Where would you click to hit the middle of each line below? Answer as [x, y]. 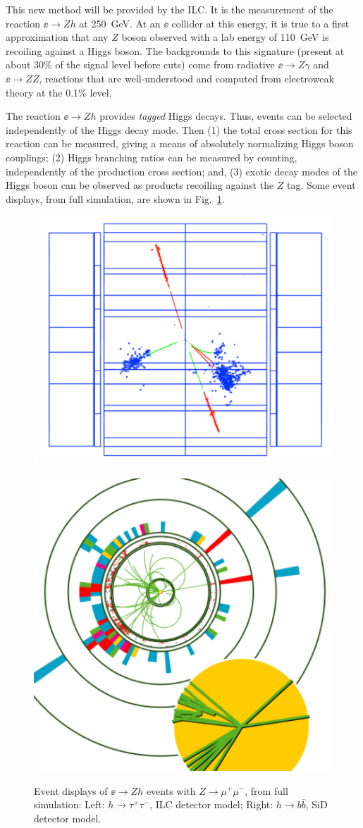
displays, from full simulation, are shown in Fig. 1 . [115, 198]
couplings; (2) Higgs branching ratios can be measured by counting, [152, 157]
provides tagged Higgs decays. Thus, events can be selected [226, 116]
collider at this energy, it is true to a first [260, 23]
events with [171, 790]
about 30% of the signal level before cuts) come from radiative [140, 64]
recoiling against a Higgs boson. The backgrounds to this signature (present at [175, 50]
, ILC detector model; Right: [211, 804]
